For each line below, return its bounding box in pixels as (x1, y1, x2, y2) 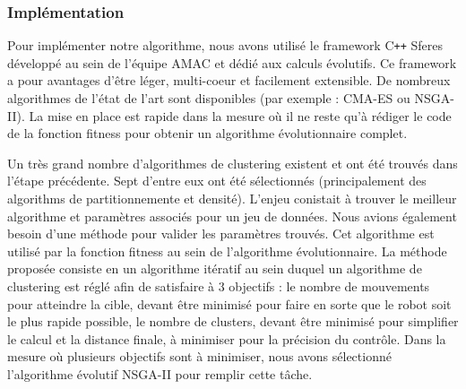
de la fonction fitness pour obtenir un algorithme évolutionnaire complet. (7, 124, 408, 143)
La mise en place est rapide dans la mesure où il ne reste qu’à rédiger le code (29, 106, 452, 125)
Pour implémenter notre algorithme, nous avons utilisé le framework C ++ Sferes (7, 36, 444, 55)
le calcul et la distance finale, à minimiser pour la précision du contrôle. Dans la (7, 329, 446, 348)
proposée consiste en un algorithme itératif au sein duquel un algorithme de (7, 259, 422, 278)
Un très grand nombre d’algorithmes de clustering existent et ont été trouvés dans (7, 153, 458, 172)
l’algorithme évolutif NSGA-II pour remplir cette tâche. (7, 364, 313, 383)
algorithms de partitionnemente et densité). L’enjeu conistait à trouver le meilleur (7, 189, 457, 208)
